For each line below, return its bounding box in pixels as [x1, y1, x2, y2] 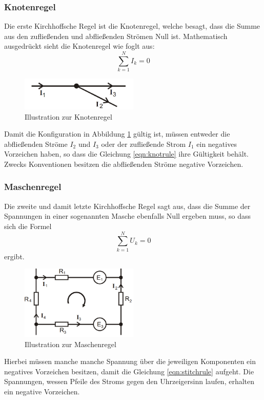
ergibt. [4, 251, 25, 261]
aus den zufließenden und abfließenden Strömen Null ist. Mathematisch [4, 30, 228, 41]
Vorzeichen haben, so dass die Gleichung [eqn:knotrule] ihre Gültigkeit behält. [4, 148, 249, 159]
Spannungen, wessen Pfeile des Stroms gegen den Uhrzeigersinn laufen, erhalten [4, 376, 255, 387]
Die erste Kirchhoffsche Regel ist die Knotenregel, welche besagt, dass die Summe [4, 21, 260, 31]
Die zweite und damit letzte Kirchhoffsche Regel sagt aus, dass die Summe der [4, 200, 251, 211]
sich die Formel [4, 220, 52, 231]
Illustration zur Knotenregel [25, 111, 112, 122]
